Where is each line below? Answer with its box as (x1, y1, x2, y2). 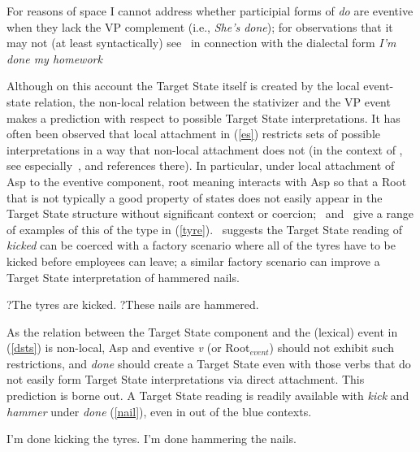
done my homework (6, 50, 102, 67)
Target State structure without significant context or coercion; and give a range (6, 205, 414, 222)
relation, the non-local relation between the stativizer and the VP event (34, 93, 391, 110)
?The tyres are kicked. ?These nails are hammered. (6, 296, 259, 313)
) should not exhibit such (269, 339, 394, 356)
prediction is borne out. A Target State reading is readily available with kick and (6, 387, 409, 404)
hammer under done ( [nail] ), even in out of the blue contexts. (6, 402, 312, 419)
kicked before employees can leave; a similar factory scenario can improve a (6, 252, 380, 269)
